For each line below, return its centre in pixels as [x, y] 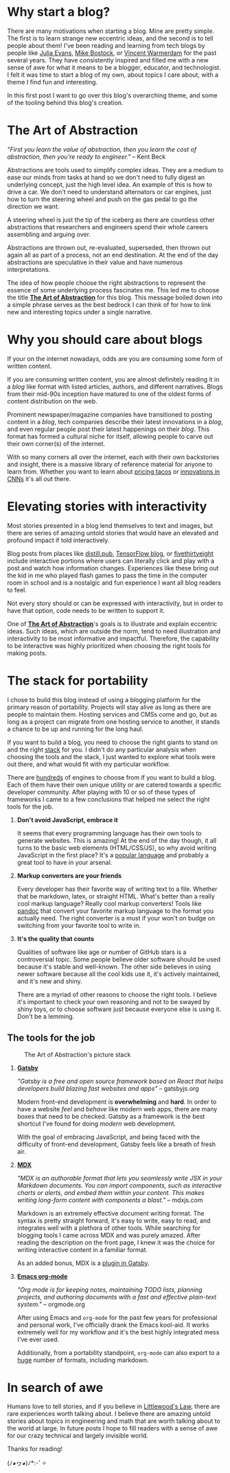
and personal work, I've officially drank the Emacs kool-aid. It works [113, 1325]
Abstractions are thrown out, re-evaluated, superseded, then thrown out [109, 247]
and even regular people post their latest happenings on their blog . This [108, 429]
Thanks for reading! [35, 1449]
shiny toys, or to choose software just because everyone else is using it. [119, 1009]
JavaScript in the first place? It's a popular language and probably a [113, 855]
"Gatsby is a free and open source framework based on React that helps [120, 1081]
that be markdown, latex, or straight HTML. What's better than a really [116, 896]
